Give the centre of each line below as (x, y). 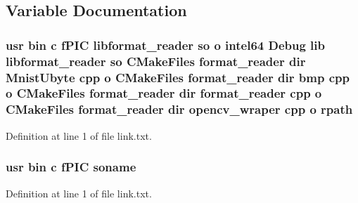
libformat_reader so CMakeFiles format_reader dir (156, 61)
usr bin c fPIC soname (71, 167)
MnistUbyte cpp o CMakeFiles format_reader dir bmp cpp (178, 77)
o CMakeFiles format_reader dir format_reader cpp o (164, 93)
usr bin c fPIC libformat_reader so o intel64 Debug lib (165, 45)
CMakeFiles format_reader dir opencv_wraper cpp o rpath (179, 109)
